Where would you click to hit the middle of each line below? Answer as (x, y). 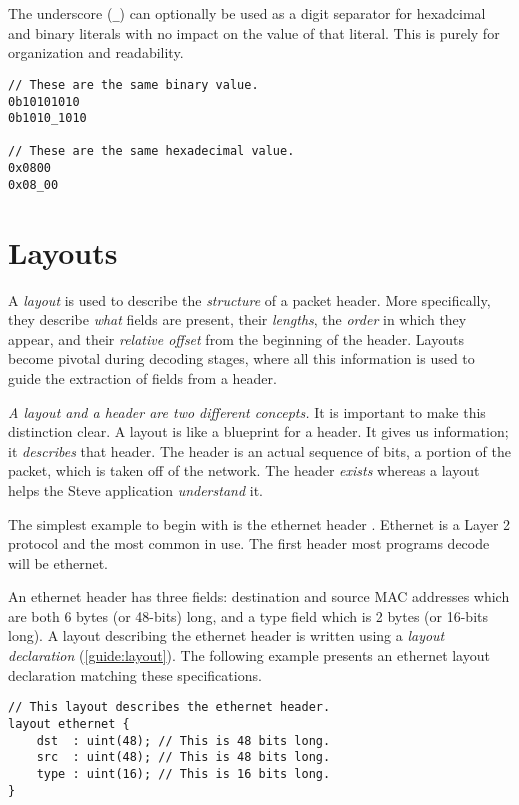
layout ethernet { (69, 723)
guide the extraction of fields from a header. (142, 377)
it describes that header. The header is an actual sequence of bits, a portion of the (259, 450)
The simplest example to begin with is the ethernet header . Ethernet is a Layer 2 (259, 523)
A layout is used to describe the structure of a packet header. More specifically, (249, 299)
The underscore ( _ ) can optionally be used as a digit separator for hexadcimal (247, 13)
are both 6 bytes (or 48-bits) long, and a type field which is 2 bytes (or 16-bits (248, 615)
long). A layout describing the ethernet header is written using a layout (226, 635)
